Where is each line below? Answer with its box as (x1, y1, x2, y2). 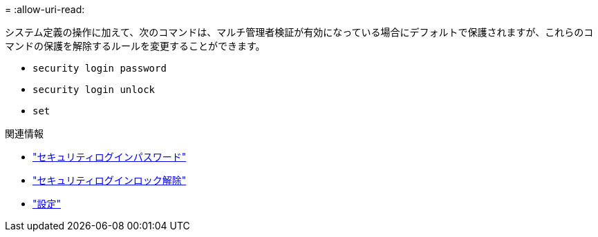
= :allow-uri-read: (5, 3, 85, 15)
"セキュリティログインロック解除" (32, 174, 187, 186)
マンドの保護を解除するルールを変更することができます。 (5, 40, 265, 52)
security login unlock (32, 84, 156, 95)
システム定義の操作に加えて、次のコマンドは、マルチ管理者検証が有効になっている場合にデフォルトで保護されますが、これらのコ (5, 26, 594, 38)
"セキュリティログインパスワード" (32, 151, 187, 163)
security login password (32, 63, 167, 74)
